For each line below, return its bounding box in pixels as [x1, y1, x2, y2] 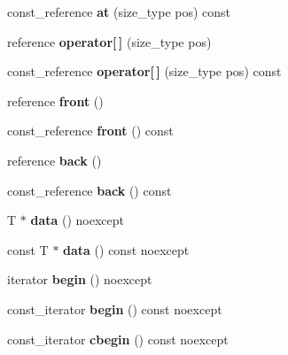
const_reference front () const [7, 121, 174, 140]
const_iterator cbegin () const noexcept [7, 329, 229, 348]
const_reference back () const [7, 181, 172, 199]
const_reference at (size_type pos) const [7, 3, 231, 20]
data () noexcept [30, 211, 124, 229]
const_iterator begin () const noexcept [7, 299, 222, 318]
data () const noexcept [63, 240, 190, 259]
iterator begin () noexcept [7, 270, 152, 289]
